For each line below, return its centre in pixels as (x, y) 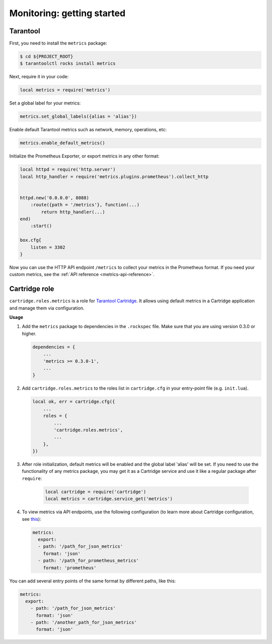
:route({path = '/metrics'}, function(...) (85, 205)
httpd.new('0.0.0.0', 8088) (54, 198)
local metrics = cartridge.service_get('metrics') (109, 499)
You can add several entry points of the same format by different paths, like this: (93, 581)
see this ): (31, 519)
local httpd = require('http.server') (68, 170)
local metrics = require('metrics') (65, 90)
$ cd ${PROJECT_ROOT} (47, 57)
